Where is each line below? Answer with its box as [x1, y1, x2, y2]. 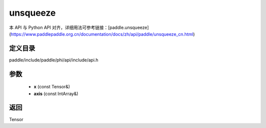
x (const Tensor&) [33, 84, 70, 90]
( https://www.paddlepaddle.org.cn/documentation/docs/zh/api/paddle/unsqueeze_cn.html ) [9, 31, 195, 37]
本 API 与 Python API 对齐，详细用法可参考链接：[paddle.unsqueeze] [9, 25, 149, 30]
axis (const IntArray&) [33, 91, 79, 97]
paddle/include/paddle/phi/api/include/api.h [9, 57, 99, 63]
